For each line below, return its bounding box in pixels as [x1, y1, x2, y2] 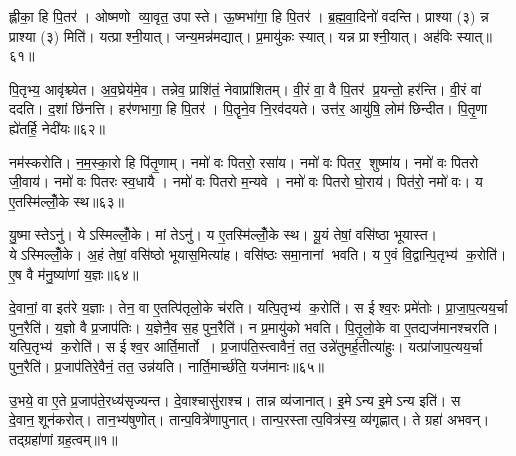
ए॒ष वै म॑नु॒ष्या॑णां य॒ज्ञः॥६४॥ [9, 263, 139, 284]
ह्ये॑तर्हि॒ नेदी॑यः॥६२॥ [9, 117, 105, 138]
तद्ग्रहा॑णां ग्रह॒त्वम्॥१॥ [9, 428, 118, 449]
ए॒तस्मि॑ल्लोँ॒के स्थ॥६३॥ [9, 190, 124, 211]
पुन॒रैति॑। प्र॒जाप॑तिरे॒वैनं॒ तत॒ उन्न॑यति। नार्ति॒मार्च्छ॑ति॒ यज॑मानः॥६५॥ [9, 355, 325, 376]
